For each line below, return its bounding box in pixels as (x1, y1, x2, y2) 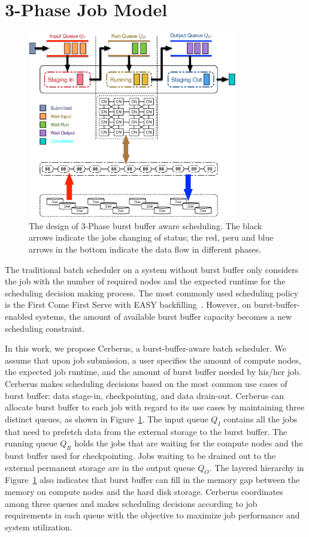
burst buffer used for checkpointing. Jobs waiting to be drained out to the (5, 449, 276, 461)
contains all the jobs (223, 412, 298, 425)
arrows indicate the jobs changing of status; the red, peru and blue (29, 231, 274, 244)
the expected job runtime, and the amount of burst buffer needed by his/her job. (5, 365, 302, 378)
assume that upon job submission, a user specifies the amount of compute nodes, (5, 353, 301, 366)
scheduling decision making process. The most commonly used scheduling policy (5, 286, 299, 299)
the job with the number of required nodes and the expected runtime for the (5, 275, 286, 287)
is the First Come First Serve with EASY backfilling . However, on (5, 298, 252, 311)
